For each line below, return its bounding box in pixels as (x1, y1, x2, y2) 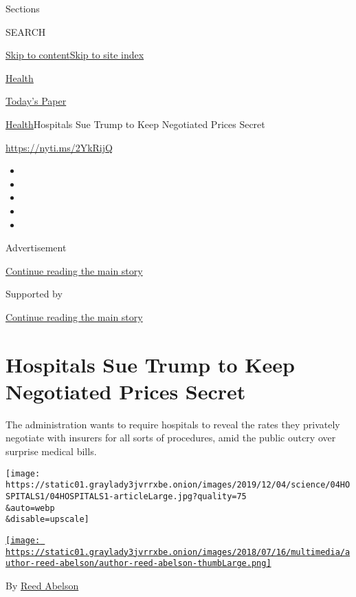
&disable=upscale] (5, 514, 89, 525)
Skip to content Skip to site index (5, 48, 144, 62)
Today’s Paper (5, 94, 67, 108)
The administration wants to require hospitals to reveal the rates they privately (5, 417, 340, 431)
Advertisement (5, 240, 67, 255)
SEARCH (5, 24, 46, 39)
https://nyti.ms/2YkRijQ (5, 140, 113, 154)
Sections (5, 1, 40, 15)
